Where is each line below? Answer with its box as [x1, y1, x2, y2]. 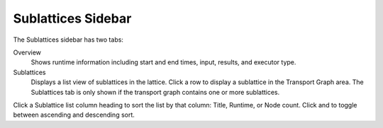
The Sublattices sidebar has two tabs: [13, 35, 124, 44]
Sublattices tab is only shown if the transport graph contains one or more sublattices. [30, 88, 280, 96]
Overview [13, 48, 42, 57]
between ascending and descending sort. [13, 110, 135, 120]
